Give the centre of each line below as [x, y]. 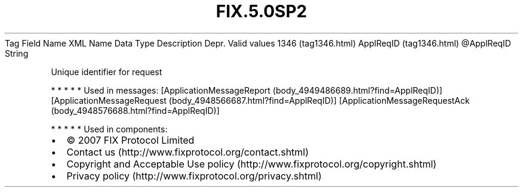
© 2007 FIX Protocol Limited [130, 140]
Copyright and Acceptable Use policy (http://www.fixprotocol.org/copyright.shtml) [252, 164]
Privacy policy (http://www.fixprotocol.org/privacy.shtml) [194, 176]
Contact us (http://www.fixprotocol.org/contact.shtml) [188, 152]
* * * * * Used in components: [109, 129]
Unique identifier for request [107, 72]
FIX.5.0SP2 [261, 11]
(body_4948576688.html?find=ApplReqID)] [135, 110]
